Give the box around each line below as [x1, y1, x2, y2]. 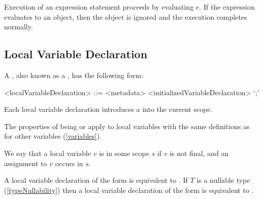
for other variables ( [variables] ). [4, 131, 102, 141]
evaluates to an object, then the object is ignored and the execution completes [4, 11, 247, 22]
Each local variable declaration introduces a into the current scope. [4, 104, 213, 114]
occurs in [55, 157, 83, 168]
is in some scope [99, 147, 149, 158]
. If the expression [199, 2, 255, 12]
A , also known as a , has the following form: [4, 69, 144, 80]
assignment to [4, 157, 47, 168]
